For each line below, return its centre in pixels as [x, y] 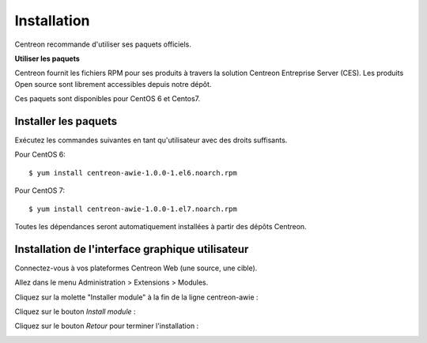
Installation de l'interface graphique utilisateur [132, 249]
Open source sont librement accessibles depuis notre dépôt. [113, 84]
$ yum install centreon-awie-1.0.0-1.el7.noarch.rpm [133, 209]
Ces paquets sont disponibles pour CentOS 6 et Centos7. [108, 99]
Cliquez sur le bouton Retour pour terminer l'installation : [107, 326]
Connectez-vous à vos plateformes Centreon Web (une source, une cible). [136, 268]
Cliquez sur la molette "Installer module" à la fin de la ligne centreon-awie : [136, 297]
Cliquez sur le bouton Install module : [75, 311]
